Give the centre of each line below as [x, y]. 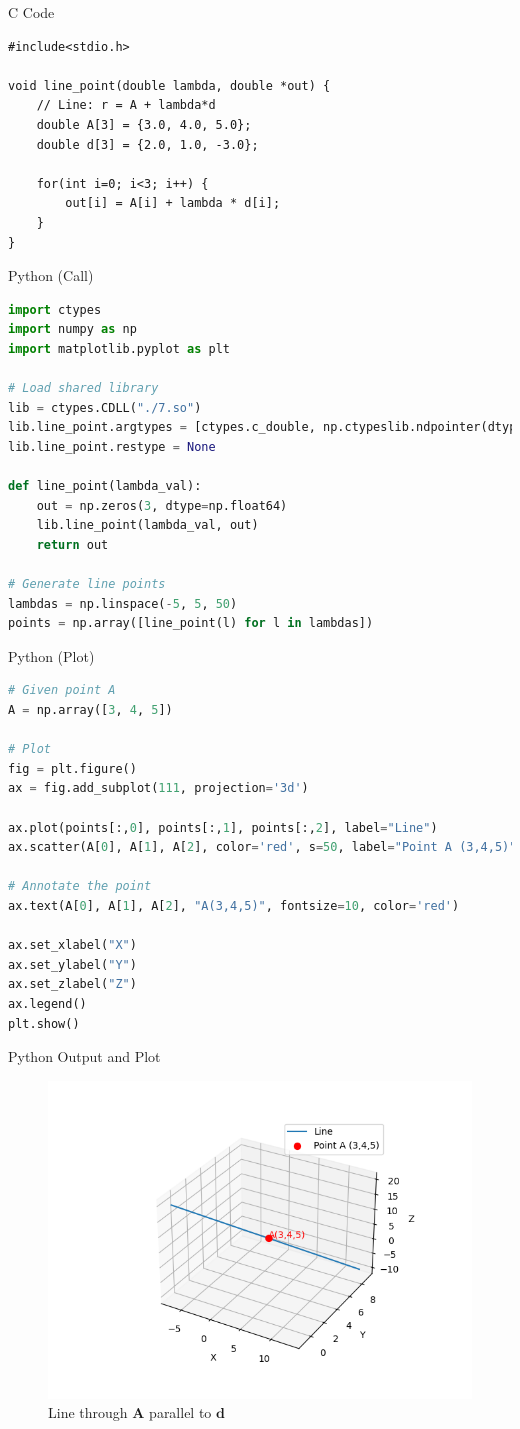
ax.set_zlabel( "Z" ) [72, 984]
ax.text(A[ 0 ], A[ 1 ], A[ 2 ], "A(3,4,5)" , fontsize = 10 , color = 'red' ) [234, 905]
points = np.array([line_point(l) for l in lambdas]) [191, 623]
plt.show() [44, 1023]
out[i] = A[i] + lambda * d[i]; [173, 203]
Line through [88, 1412]
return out [72, 544]
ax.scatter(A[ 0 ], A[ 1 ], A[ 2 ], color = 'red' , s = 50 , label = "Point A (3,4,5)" [262, 847]
